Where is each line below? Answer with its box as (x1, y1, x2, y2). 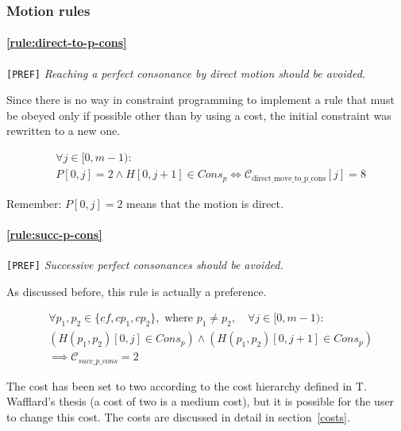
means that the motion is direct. (126, 194, 283, 211)
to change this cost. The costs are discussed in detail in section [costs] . (6, 408, 350, 425)
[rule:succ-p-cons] (6, 225, 102, 242)
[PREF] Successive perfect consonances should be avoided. (6, 256, 283, 272)
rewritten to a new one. (6, 122, 121, 139)
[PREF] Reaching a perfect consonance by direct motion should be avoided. (6, 64, 366, 81)
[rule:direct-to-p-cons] (6, 34, 127, 51)
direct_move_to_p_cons (252, 174, 326, 183)
